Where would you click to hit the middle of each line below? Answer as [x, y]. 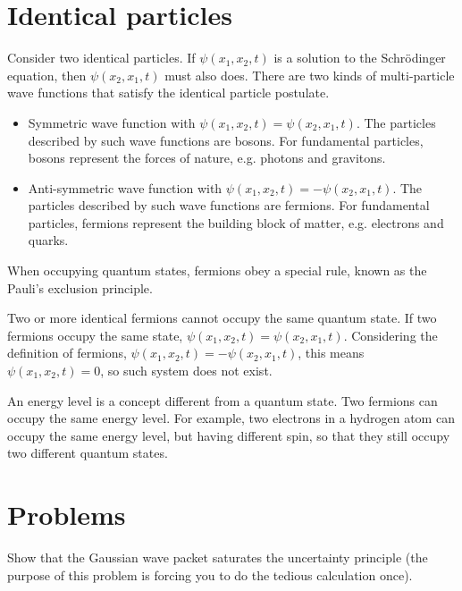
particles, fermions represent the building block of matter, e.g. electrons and [236, 222]
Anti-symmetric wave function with [125, 187]
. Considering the [391, 335]
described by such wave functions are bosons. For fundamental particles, [226, 140]
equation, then [47, 75]
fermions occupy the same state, [95, 335]
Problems [67, 515]
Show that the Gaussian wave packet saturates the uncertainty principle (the [218, 557]
